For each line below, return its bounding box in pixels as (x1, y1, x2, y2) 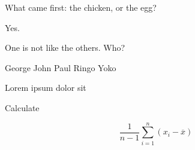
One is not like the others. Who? (5, 41, 125, 54)
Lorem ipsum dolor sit (5, 81, 86, 94)
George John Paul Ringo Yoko (5, 61, 116, 74)
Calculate (5, 101, 40, 114)
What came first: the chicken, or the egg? (5, 1, 157, 13)
